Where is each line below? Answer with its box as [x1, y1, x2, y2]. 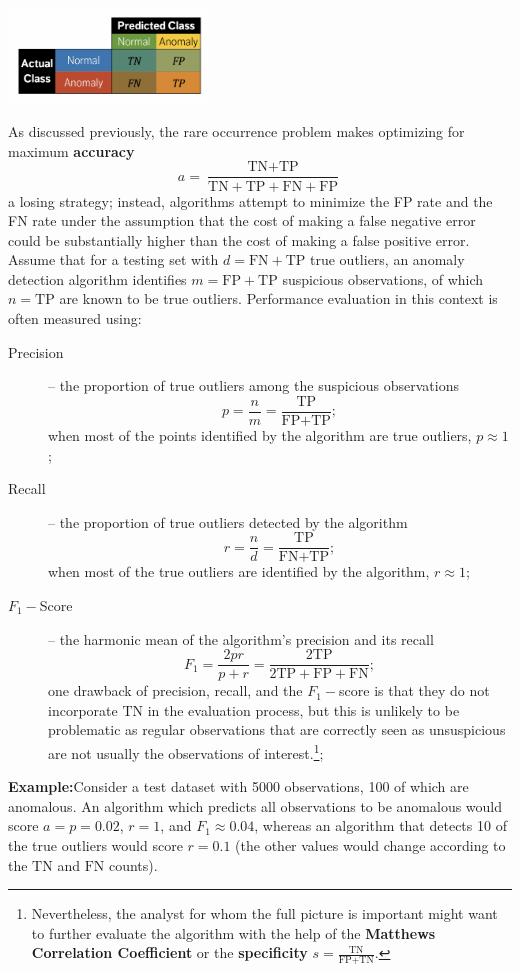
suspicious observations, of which [282, 268, 484, 289]
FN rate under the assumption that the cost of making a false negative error [8, 210, 476, 231]
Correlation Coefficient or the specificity [31, 942, 308, 963]
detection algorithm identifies [8, 268, 187, 289]
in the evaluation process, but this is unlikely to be [147, 699, 460, 720]
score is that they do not [339, 680, 490, 701]
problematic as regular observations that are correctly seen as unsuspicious [48, 719, 506, 740]
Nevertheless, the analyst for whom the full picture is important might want [31, 903, 498, 924]
